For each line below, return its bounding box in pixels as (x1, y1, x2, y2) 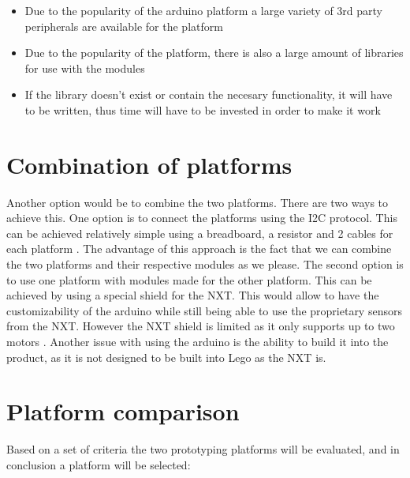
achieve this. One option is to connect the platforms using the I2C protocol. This (6, 209, 397, 226)
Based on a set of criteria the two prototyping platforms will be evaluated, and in (6, 441, 400, 457)
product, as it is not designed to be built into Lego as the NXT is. (6, 348, 326, 365)
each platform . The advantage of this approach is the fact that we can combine (6, 240, 392, 257)
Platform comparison (6, 395, 240, 427)
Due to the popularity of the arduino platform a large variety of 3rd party (24, 2, 382, 18)
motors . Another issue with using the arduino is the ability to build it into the (6, 333, 389, 350)
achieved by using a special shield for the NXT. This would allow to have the (6, 287, 379, 303)
